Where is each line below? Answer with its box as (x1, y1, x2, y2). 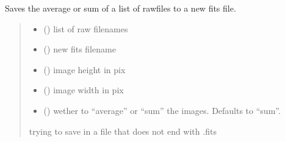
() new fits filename (43, 43, 116, 55)
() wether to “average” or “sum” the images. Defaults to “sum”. (43, 104, 281, 116)
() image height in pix (43, 63, 126, 76)
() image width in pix (43, 83, 124, 96)
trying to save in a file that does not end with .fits (29, 124, 217, 137)
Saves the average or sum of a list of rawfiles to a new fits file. (5, 2, 236, 14)
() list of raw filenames (43, 22, 128, 35)
